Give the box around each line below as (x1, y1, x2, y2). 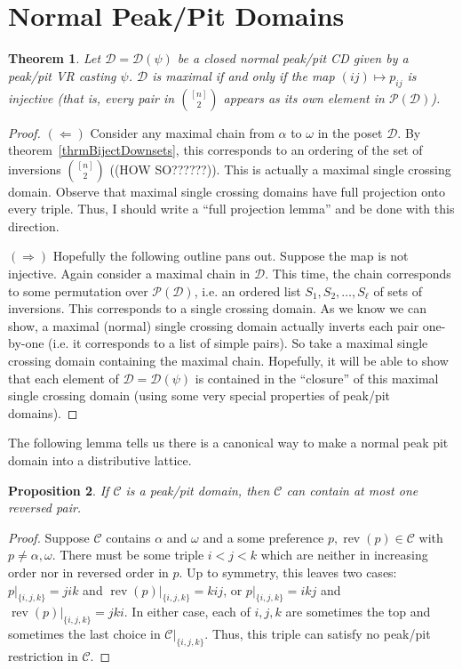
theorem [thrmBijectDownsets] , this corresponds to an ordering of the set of (8, 141, 423, 159)
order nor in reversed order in (8, 562, 169, 581)
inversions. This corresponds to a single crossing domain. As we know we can (8, 299, 426, 318)
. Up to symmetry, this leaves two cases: (179, 562, 397, 581)
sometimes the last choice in (8, 625, 161, 643)
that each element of (8, 368, 119, 387)
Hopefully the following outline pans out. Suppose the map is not (52, 246, 409, 265)
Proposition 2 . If (8, 480, 109, 499)
